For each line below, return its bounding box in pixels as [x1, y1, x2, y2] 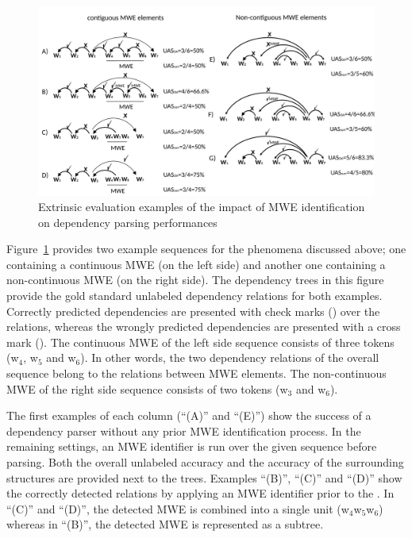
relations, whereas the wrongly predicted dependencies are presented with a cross [6, 318, 401, 335]
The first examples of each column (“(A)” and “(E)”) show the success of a [6, 407, 372, 424]
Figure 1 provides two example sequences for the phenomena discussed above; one [6, 240, 406, 257]
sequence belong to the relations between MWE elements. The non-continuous [6, 365, 387, 382]
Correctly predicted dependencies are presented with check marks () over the [6, 302, 380, 319]
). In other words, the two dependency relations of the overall [80, 349, 379, 366]
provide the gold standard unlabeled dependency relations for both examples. [6, 287, 383, 304]
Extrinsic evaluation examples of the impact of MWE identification [38, 198, 365, 215]
